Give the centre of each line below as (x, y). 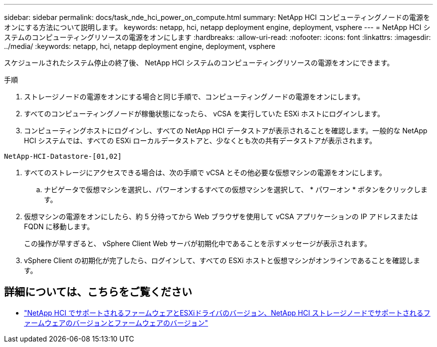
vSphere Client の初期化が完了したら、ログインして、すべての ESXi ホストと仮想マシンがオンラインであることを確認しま (222, 260)
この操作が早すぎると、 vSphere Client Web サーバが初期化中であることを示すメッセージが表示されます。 (198, 243)
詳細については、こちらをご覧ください (98, 292)
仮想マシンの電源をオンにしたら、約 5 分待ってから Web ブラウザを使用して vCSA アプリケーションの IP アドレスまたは (221, 216)
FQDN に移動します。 (59, 226)
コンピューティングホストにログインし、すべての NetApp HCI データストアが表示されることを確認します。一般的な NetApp (226, 131)
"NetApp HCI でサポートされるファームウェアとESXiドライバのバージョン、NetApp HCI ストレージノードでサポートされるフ (227, 313)
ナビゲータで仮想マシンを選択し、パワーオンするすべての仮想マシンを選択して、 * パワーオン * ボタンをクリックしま (236, 189)
